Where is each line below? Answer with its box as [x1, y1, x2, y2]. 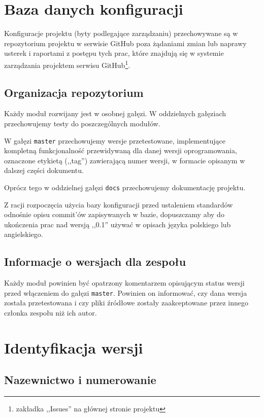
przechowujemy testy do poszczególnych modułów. [4, 118, 160, 128]
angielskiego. [4, 229, 43, 239]
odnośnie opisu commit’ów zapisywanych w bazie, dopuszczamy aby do [4, 209, 224, 220]
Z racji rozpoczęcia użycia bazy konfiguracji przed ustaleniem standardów [4, 199, 233, 210]
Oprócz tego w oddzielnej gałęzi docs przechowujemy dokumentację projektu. [4, 182, 246, 192]
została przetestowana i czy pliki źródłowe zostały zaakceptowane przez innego [4, 297, 249, 308]
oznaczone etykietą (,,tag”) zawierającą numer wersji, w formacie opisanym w [4, 155, 245, 165]
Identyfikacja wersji [4, 337, 143, 358]
